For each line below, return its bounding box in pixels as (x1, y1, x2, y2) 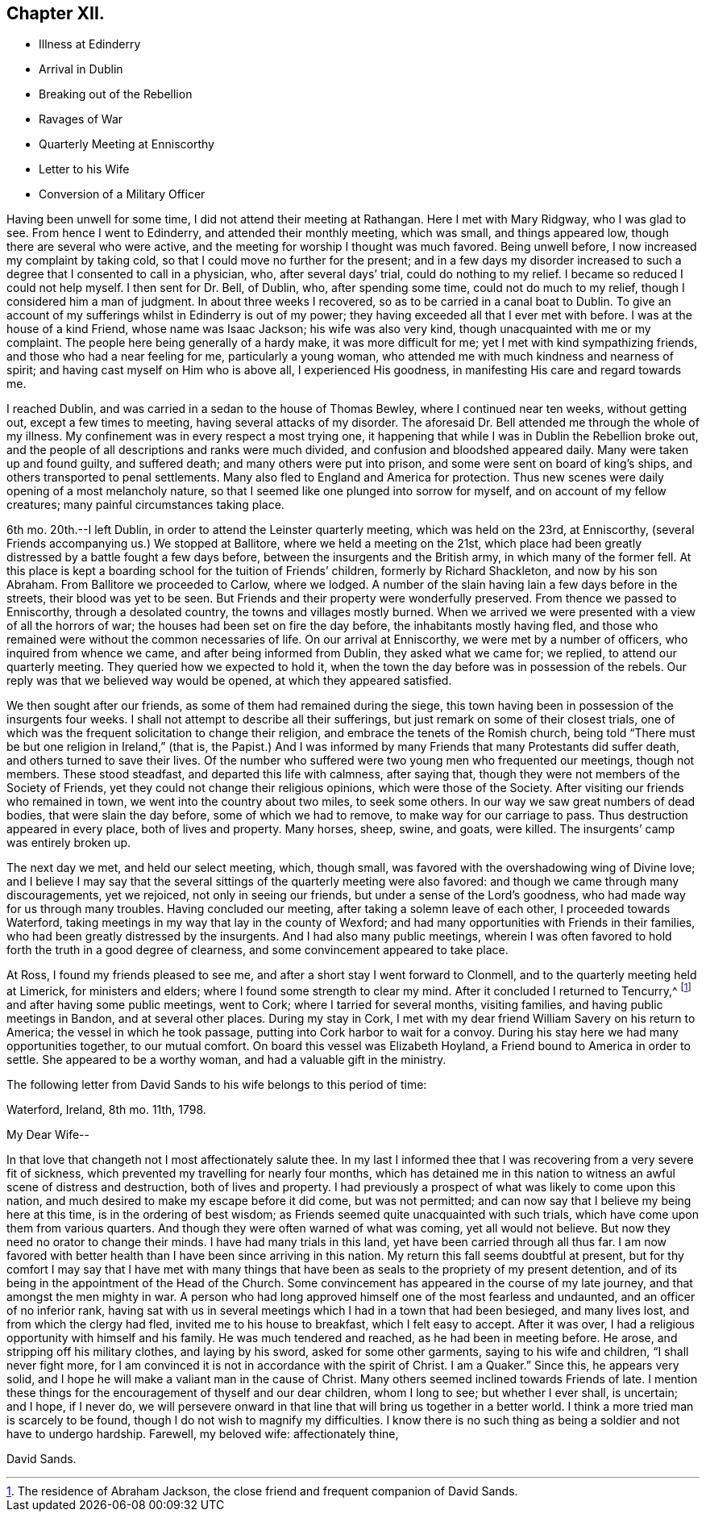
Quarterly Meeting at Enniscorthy (39, 137, 214, 152)
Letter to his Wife (39, 162, 130, 177)
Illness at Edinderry (39, 37, 141, 52)
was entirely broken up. (6, 836, 131, 850)
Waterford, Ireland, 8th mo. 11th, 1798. (6, 1103, 206, 1117)
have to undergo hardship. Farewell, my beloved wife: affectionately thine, (6, 1427, 399, 1441)
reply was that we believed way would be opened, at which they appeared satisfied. (6, 674, 452, 688)
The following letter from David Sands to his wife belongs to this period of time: (6, 1078, 427, 1092)
